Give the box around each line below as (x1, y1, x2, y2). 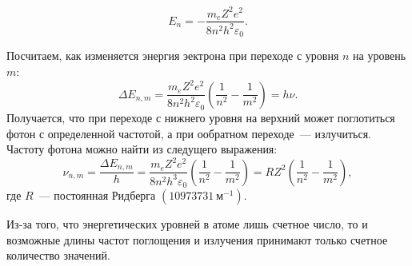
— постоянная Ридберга (38, 187, 156, 204)
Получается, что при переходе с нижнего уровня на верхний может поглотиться (6, 109, 395, 125)
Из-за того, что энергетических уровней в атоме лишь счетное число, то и (6, 216, 368, 232)
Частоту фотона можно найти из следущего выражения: (6, 141, 278, 157)
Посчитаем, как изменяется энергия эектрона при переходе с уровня (6, 47, 339, 64)
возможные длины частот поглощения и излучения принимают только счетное (6, 231, 388, 248)
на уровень (353, 47, 406, 64)
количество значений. (6, 247, 110, 264)
